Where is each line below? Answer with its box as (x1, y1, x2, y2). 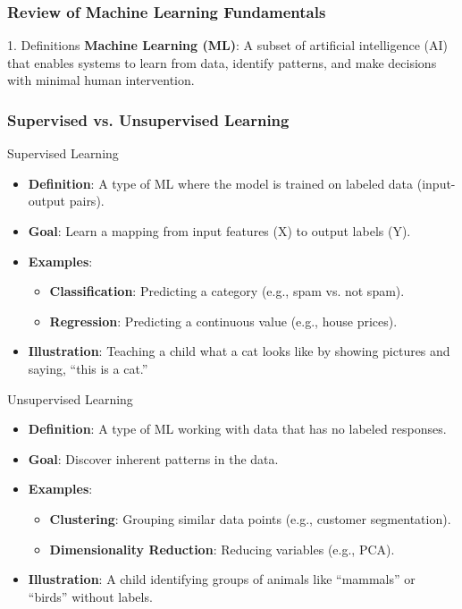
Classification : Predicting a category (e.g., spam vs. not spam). (49, 282, 405, 300)
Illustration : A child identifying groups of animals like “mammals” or (28, 570, 416, 588)
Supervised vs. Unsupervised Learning (7, 108, 290, 131)
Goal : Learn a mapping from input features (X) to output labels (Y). (28, 222, 411, 240)
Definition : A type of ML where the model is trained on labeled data (28, 173, 414, 192)
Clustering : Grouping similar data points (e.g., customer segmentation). (49, 509, 451, 528)
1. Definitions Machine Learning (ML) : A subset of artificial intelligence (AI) (7, 36, 448, 55)
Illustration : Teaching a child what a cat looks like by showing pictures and (28, 342, 450, 360)
